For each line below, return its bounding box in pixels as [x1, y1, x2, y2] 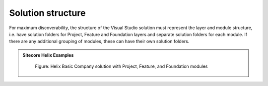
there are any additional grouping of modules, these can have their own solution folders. [9, 39, 190, 44]
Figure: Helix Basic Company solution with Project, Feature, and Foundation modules [35, 63, 208, 69]
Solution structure [9, 7, 86, 18]
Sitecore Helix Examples [22, 52, 74, 58]
